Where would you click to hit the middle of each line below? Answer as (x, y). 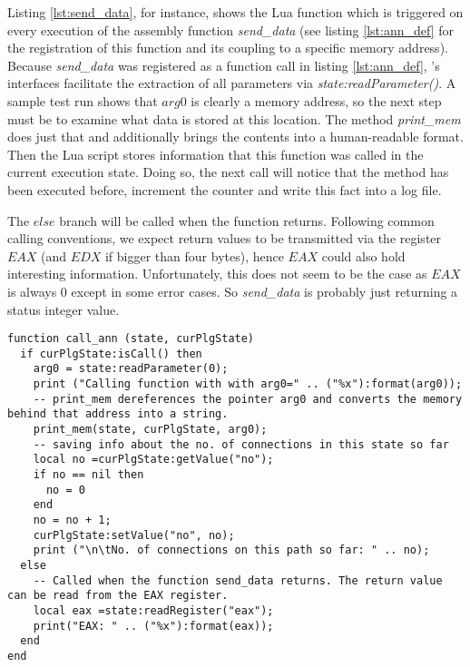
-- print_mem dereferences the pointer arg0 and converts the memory (248, 399)
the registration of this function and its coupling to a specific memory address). (228, 48)
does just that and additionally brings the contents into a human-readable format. (235, 137)
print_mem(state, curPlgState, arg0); (150, 430)
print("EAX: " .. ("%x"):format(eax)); (153, 626)
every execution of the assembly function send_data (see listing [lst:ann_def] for (230, 29)
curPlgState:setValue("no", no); (134, 535)
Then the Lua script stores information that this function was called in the (215, 154)
